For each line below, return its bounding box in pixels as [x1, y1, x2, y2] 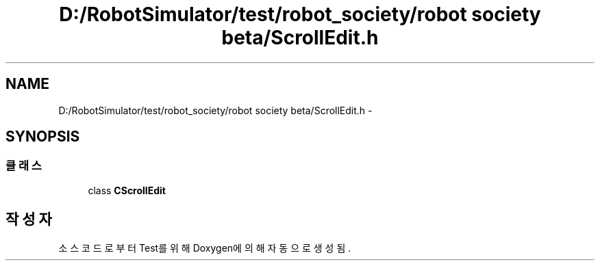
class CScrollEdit [88, 184, 166, 196]
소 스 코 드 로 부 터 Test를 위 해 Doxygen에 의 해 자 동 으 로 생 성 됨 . [58, 241, 351, 254]
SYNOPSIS [5, 128, 80, 146]
